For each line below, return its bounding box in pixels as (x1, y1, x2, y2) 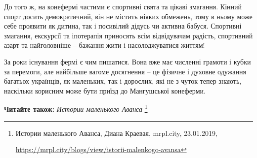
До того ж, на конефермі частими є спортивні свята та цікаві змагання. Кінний (4, 1, 242, 11)
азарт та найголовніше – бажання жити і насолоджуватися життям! (4, 40, 205, 50)
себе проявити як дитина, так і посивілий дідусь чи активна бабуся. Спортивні (4, 21, 242, 31)
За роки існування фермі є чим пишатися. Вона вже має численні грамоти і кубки (4, 56, 251, 66)
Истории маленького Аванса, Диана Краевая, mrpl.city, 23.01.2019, (15, 127, 217, 138)
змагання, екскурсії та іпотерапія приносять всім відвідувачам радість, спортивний (4, 30, 253, 40)
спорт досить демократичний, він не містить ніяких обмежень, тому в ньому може (4, 11, 253, 21)
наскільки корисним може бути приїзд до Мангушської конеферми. (4, 85, 206, 95)
